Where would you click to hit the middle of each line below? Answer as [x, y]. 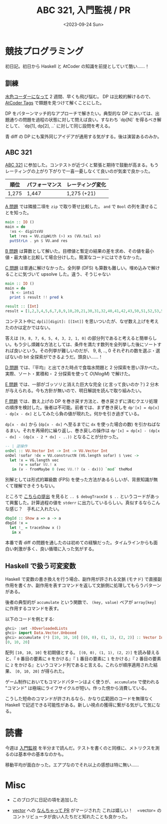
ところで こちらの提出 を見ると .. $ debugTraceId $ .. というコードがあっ [82, 496]
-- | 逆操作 [16, 446]
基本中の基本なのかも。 [42, 754]
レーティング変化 [86, 185]
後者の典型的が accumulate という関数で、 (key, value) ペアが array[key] [81, 602]
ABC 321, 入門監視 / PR [83, 10]
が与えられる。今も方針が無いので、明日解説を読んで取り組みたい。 [75, 391]
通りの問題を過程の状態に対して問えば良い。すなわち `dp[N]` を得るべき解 [85, 119]
